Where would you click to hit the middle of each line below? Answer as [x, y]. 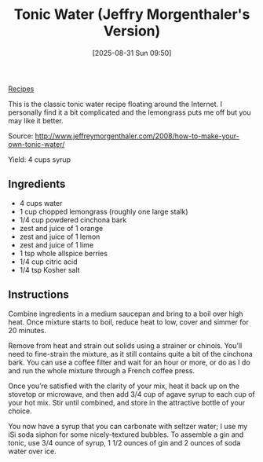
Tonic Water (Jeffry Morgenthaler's [132, 15]
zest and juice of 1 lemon [60, 236]
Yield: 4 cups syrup [40, 159]
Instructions [38, 295]
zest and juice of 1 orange [61, 228]
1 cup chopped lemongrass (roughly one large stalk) [104, 211]
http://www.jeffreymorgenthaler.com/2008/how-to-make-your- [137, 136]
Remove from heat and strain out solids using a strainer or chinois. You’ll [125, 345]
